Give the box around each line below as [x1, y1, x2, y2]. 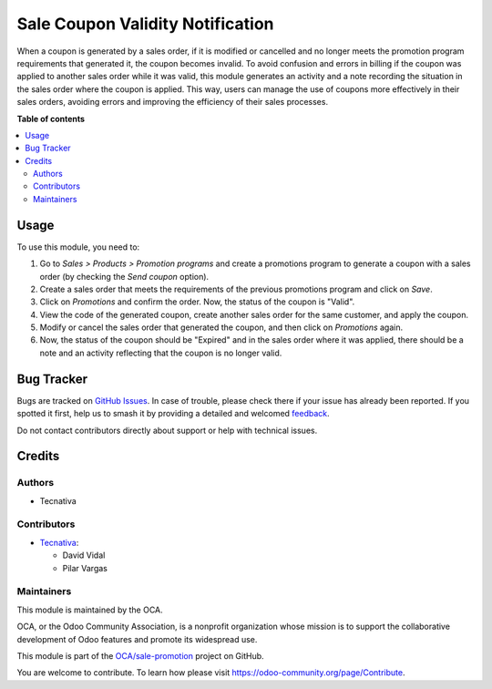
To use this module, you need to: [16, 242, 140, 252]
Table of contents [16, 113, 86, 124]
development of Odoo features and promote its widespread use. [16, 633, 258, 644]
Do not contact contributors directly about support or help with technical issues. [16, 425, 318, 436]
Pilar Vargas [62, 562, 108, 573]
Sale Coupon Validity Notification [16, 14, 274, 34]
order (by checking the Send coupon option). [39, 271, 210, 282]
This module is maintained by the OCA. [16, 604, 163, 615]
